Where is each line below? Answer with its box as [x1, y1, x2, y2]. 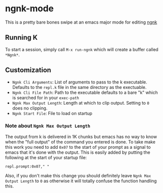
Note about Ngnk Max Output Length [5, 122, 91, 129]
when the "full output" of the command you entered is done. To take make [5, 138, 156, 145]
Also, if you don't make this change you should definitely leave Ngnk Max [5, 172, 151, 178]
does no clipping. [12, 105, 48, 111]
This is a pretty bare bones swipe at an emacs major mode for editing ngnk [5, 19, 158, 25]
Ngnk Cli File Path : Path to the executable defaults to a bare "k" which [12, 89, 158, 95]
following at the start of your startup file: [5, 154, 87, 160]
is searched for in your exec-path [12, 94, 79, 101]
